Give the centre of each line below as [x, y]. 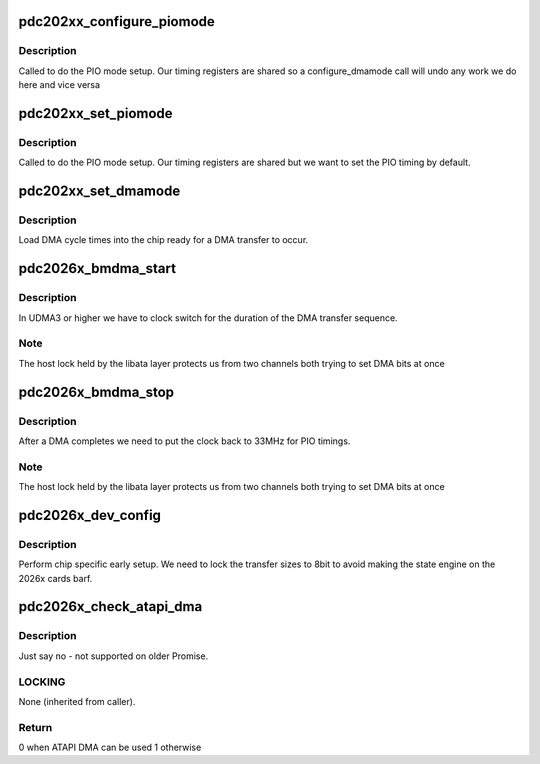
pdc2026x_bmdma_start [97, 268]
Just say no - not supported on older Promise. [113, 656]
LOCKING [42, 682]
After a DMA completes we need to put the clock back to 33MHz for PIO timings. [184, 441]
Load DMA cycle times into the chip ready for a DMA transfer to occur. [163, 240]
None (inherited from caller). [77, 701]
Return [35, 727]
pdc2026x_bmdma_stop [96, 391]
